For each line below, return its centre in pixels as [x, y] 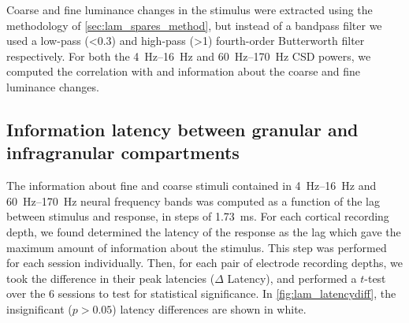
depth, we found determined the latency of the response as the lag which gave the [204, 231]
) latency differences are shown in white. [209, 308]
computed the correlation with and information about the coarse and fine [184, 71]
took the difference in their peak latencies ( [111, 278]
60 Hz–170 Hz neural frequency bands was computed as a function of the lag [193, 200]
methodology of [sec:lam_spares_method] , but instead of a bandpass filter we [194, 25]
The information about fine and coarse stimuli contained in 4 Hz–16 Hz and [191, 186]
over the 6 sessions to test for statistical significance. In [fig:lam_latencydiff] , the [201, 293]
